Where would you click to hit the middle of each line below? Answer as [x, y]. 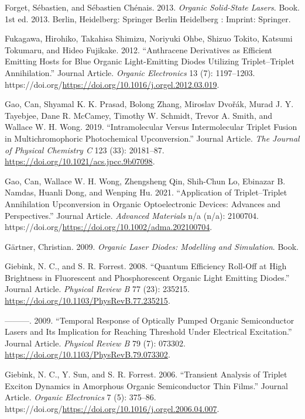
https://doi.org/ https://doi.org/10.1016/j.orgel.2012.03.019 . [112, 84]
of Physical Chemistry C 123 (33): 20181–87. [85, 150]
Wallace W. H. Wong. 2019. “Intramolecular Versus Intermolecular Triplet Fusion [151, 127]
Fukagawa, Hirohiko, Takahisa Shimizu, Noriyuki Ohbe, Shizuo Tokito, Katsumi [149, 38]
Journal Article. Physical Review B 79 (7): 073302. [95, 343]
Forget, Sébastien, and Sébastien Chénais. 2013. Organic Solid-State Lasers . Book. [152, 7]
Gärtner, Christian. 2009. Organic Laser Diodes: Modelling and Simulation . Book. [152, 246]
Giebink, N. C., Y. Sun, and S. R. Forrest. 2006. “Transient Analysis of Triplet [146, 374]
